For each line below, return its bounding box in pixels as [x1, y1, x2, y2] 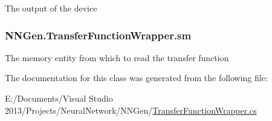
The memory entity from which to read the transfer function [5, 51, 229, 64]
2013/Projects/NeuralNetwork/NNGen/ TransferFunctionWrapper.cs [5, 103, 257, 116]
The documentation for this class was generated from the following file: [5, 71, 268, 84]
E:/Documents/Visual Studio [5, 92, 113, 104]
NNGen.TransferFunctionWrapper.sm [5, 27, 192, 42]
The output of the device [5, 2, 97, 14]
